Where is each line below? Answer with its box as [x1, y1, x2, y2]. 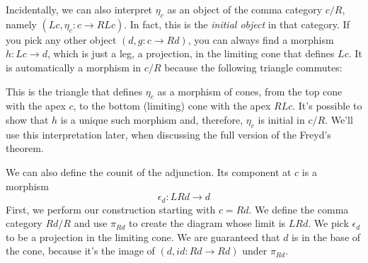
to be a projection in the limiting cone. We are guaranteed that [6, 229, 280, 244]
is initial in [258, 112, 305, 127]
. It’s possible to [292, 98, 362, 113]
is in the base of [292, 229, 361, 244]
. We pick [308, 216, 349, 230]
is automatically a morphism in [6, 59, 142, 74]
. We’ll [325, 112, 353, 127]
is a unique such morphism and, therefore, [60, 112, 243, 127]
